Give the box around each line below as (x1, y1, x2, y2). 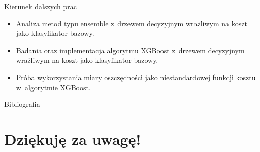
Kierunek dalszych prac (4, 1, 77, 11)
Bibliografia (4, 99, 40, 109)
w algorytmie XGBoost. (16, 82, 91, 92)
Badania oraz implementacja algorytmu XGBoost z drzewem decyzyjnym (16, 45, 245, 55)
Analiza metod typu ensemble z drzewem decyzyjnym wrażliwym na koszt (16, 18, 247, 28)
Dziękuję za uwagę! (4, 128, 141, 149)
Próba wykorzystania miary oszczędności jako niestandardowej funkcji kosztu (16, 71, 256, 82)
